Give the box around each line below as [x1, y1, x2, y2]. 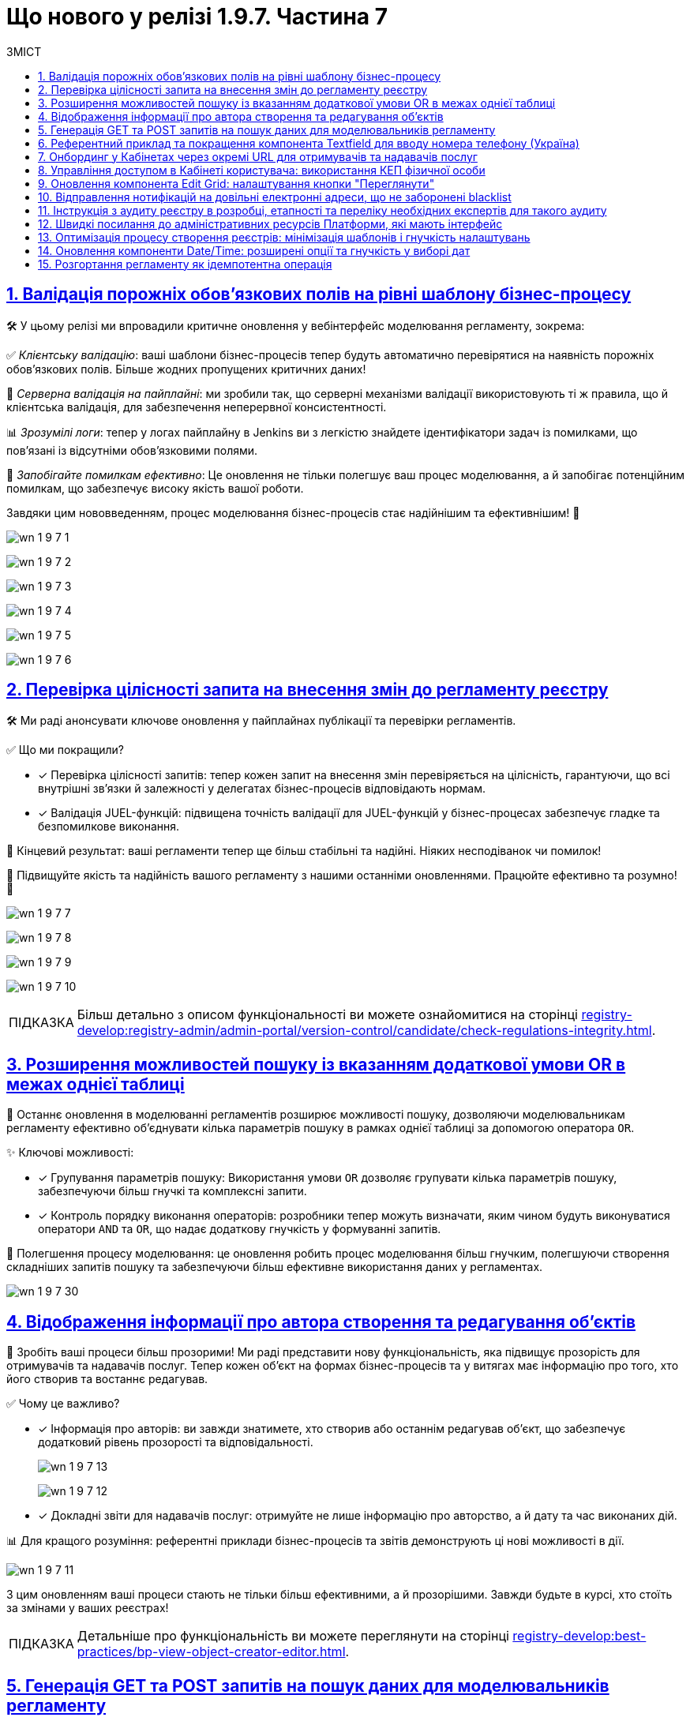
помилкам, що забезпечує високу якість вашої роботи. [6, 481, 304, 495]
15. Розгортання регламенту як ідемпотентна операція [38, 257, 332, 271]
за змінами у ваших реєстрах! [6, 1601, 169, 1615]
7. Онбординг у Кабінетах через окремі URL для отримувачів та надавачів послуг [38, 149, 478, 163]
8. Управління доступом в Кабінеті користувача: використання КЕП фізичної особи [38, 163, 486, 177]
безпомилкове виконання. [38, 819, 180, 834]
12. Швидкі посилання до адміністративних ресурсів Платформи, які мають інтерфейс [38, 216, 503, 231]
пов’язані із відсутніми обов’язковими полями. [6, 443, 258, 457]
